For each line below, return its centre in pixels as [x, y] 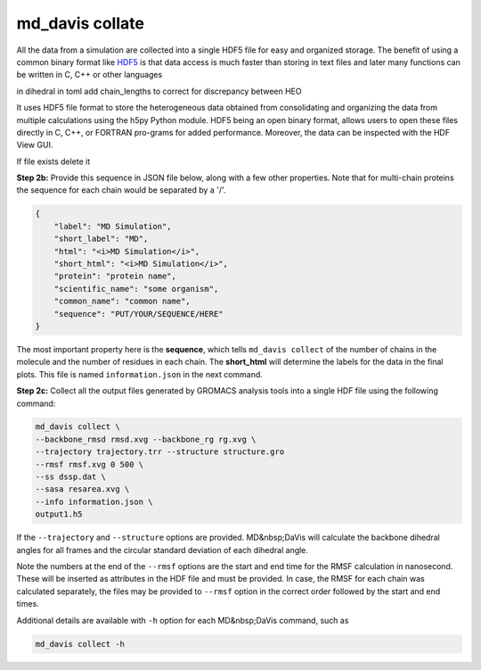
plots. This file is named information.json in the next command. [139, 374]
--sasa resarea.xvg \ [82, 489]
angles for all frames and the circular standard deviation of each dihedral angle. [163, 550]
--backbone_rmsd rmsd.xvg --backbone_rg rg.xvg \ [146, 439]
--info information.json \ [94, 501]
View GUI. [35, 145]
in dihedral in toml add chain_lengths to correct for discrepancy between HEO [159, 91]
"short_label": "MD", [101, 239]
